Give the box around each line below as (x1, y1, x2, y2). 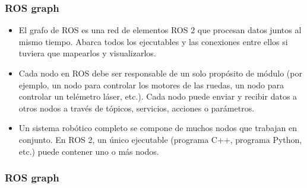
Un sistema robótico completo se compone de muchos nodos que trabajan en (18, 122, 297, 134)
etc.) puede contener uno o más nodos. (18, 145, 159, 157)
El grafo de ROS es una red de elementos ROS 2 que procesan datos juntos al (18, 24, 302, 36)
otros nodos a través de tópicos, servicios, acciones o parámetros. (18, 101, 255, 114)
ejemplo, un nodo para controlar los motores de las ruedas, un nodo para (18, 78, 284, 91)
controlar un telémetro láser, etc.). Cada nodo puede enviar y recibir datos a (18, 90, 297, 103)
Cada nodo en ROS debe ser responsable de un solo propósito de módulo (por (18, 67, 302, 79)
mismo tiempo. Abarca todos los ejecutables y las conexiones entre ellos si (18, 35, 288, 47)
